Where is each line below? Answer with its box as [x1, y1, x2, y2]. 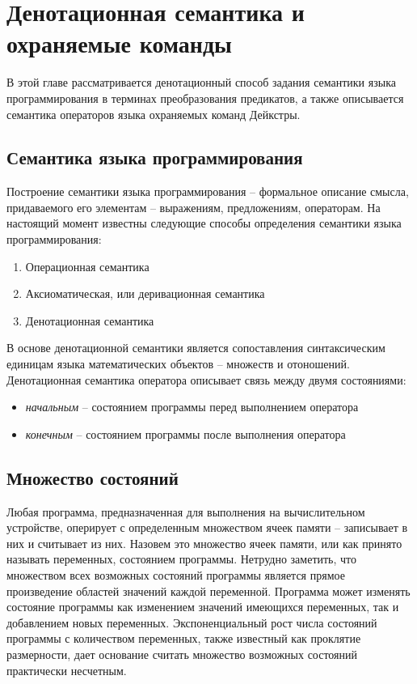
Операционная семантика [25, 257, 150, 274]
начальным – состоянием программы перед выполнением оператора [25, 398, 359, 415]
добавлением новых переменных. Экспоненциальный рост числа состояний [6, 614, 377, 631]
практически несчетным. [6, 661, 127, 678]
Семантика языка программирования [6, 145, 303, 170]
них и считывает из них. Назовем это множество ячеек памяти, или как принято [6, 534, 402, 551]
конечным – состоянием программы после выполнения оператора [25, 425, 346, 442]
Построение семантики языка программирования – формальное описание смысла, [6, 183, 409, 200]
